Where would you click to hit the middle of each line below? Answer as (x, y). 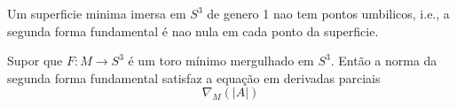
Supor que (35, 61)
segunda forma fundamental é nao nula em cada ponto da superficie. (193, 31)
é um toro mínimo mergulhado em (221, 61)
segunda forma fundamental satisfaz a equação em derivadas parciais (194, 77)
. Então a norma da (384, 61)
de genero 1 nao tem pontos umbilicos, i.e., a (328, 13)
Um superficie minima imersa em (97, 13)
